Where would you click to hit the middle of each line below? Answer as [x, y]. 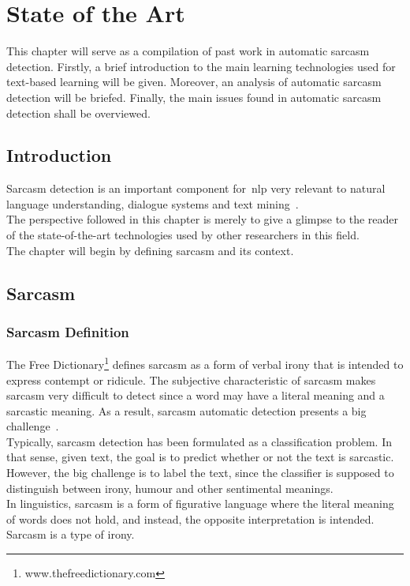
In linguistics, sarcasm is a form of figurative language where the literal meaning [200, 503]
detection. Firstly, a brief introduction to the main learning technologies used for [201, 66]
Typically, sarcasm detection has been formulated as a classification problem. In [199, 441]
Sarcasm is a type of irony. [71, 534]
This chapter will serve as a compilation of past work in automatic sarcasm [188, 51]
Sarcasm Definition [68, 331]
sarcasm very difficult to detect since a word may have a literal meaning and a [196, 395]
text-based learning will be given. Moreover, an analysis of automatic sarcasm [194, 82]
